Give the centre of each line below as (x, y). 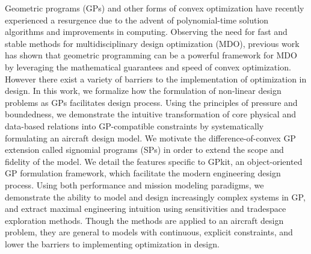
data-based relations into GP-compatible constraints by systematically (134, 125)
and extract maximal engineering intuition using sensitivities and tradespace (146, 209)
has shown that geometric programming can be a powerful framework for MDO (151, 55)
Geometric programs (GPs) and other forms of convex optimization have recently (155, 8)
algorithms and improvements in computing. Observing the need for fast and (146, 32)
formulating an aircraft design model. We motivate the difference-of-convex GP (150, 138)
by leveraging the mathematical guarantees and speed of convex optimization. (148, 67)
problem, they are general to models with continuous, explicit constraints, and (149, 232)
